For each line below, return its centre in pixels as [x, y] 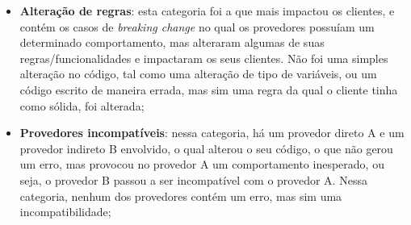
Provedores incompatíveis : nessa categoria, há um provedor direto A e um [212, 133]
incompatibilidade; [65, 212]
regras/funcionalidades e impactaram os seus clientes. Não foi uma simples [204, 58]
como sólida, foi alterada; [82, 105]
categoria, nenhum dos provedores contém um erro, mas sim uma [181, 196]
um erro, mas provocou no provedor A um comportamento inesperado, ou [202, 164]
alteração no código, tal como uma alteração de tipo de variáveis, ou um [198, 74]
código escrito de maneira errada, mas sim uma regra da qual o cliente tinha [209, 89]
